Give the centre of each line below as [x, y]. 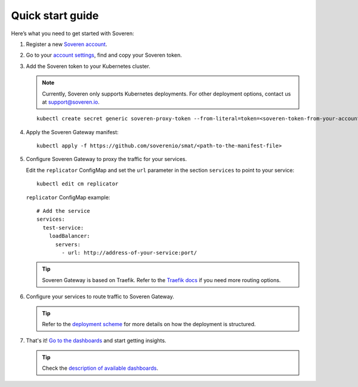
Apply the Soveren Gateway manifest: [72, 132]
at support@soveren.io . [71, 102]
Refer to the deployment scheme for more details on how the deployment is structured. [149, 324]
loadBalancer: [70, 236]
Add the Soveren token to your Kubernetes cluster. [88, 66]
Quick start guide [55, 16]
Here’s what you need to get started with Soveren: [72, 33]
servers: [68, 244]
